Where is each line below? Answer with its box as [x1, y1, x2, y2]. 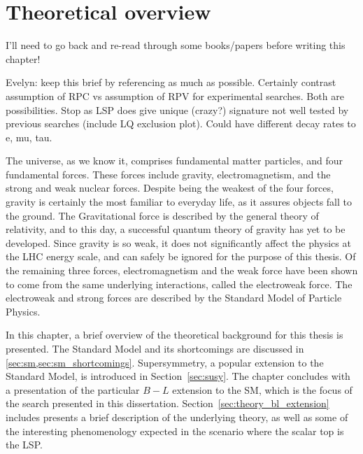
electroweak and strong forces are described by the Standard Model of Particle [6, 290, 342, 305]
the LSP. [6, 437, 43, 452]
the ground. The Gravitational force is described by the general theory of [6, 208, 319, 222]
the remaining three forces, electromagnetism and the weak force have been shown [6, 263, 358, 278]
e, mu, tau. [6, 129, 52, 144]
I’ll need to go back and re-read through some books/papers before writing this [6, 38, 346, 52]
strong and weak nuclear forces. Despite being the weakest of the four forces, [6, 180, 334, 195]
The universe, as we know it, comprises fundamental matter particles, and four [6, 153, 343, 168]
